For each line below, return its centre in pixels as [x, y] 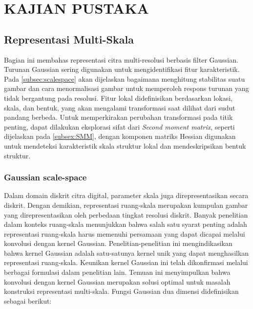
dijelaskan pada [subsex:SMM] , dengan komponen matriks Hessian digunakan [120, 136]
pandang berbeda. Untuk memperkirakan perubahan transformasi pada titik [118, 117]
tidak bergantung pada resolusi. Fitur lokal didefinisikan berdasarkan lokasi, [118, 98]
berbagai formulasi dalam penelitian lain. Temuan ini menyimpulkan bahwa [117, 272]
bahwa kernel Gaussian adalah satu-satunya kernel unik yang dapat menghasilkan [126, 253]
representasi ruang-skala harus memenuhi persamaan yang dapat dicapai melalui [125, 233]
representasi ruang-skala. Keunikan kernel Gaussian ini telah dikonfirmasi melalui [126, 262]
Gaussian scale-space [45, 177]
